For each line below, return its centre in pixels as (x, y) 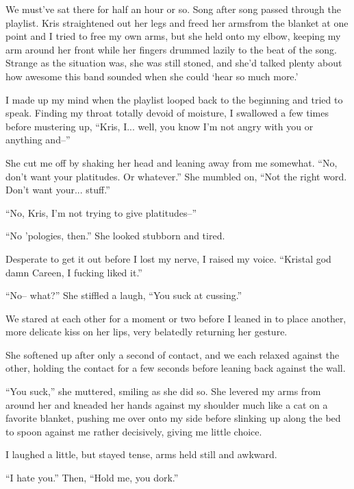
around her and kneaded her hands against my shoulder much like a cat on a (167, 404)
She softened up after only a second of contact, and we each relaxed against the (173, 354)
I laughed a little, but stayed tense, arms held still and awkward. (141, 454)
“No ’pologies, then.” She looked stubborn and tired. (115, 236)
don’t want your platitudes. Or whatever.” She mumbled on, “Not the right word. (176, 176)
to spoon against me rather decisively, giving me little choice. (134, 431)
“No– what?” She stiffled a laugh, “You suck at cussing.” (124, 295)
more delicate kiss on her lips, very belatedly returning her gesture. (147, 332)
